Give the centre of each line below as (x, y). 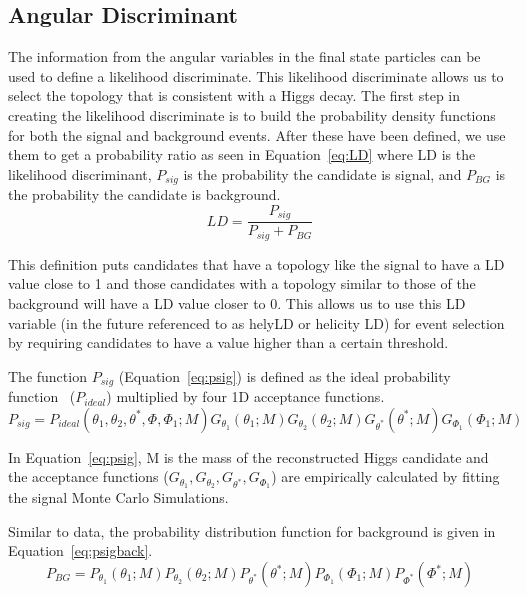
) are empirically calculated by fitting (385, 476)
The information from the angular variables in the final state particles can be (244, 56)
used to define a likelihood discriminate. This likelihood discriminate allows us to (256, 75)
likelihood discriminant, (80, 173)
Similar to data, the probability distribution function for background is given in (252, 530)
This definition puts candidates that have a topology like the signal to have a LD (256, 263)
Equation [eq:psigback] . (80, 550)
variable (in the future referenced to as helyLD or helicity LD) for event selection (256, 322)
